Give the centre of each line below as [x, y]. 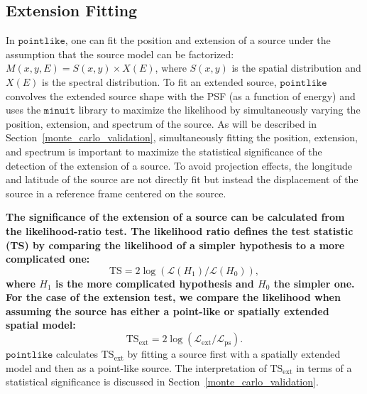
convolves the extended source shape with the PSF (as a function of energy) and [181, 95]
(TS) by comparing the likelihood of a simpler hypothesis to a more [175, 245]
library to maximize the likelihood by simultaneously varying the [219, 110]
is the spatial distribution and [296, 68]
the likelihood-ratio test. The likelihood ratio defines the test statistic [180, 230]
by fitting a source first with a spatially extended [234, 354]
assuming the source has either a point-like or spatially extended [168, 311]
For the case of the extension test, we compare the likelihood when [173, 297]
